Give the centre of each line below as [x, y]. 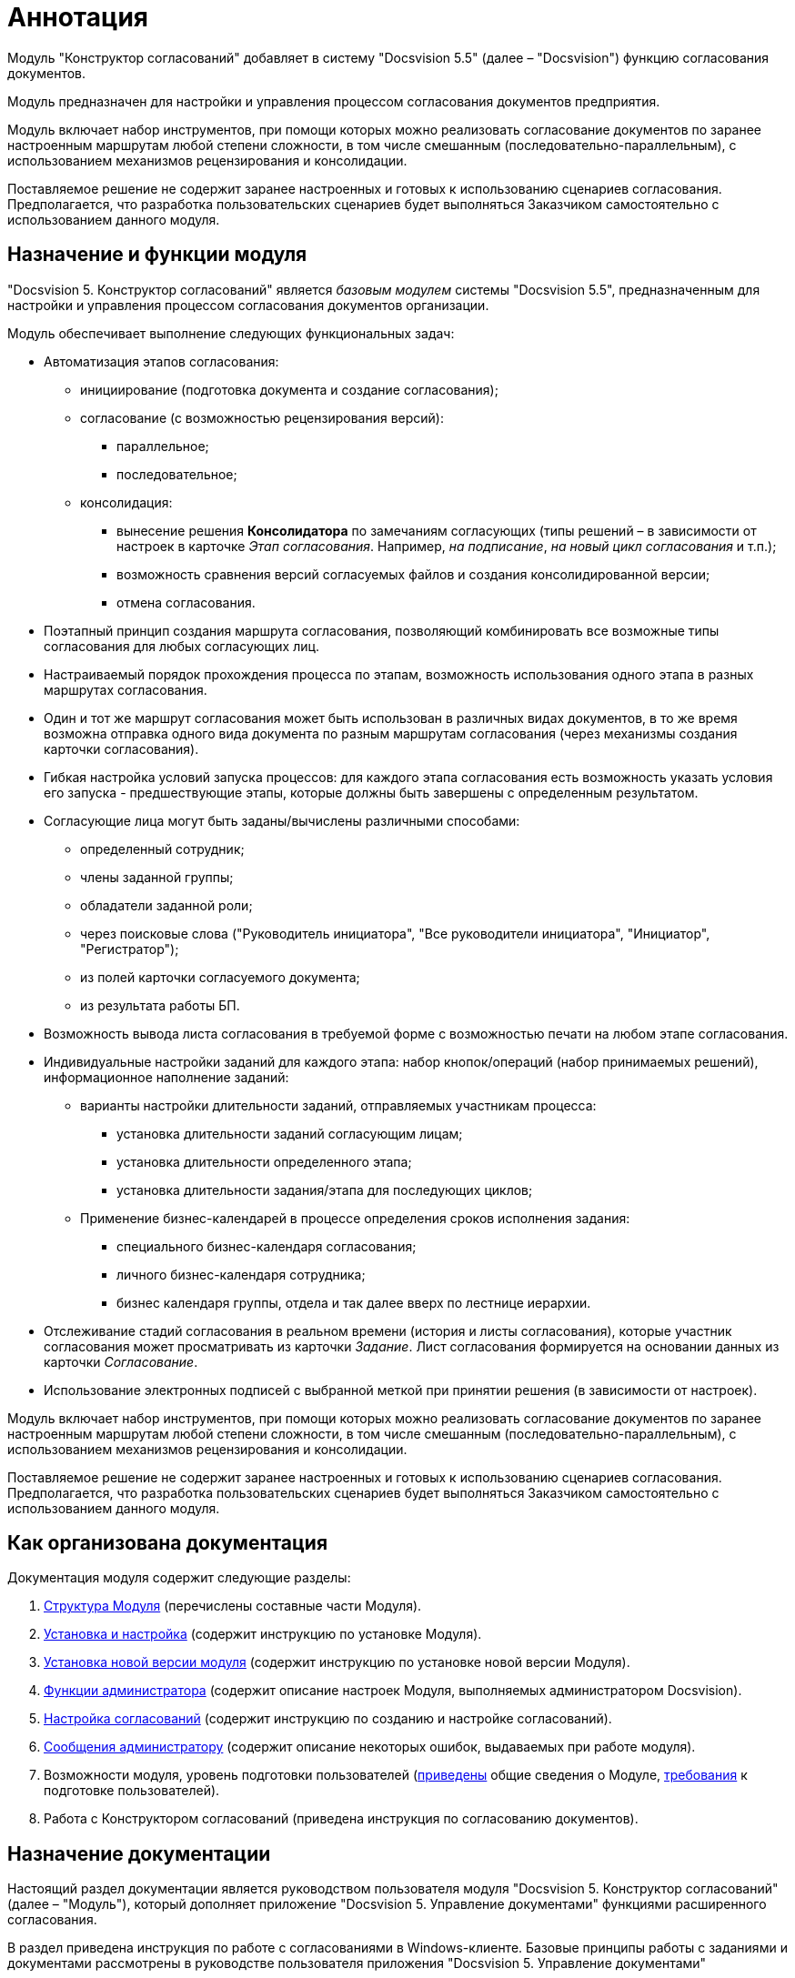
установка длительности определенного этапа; [264, 1161]
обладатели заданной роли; [166, 905]
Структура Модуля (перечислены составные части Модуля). [233, 1606]
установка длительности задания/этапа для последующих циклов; [325, 1190]
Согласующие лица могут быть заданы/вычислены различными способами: [282, 820]
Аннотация [78, 17]
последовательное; [177, 474]
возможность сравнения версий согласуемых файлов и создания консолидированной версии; [413, 574]
